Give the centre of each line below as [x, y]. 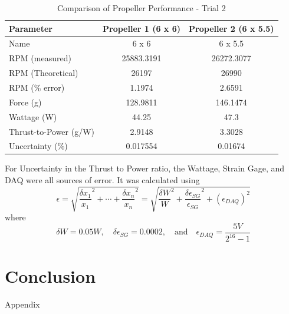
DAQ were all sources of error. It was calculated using [102, 180]
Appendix [22, 304]
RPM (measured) [40, 58]
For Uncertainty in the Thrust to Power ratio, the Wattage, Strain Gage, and [145, 168]
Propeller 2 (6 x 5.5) [231, 28]
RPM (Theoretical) [44, 73]
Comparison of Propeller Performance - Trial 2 [141, 8]
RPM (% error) [37, 87]
